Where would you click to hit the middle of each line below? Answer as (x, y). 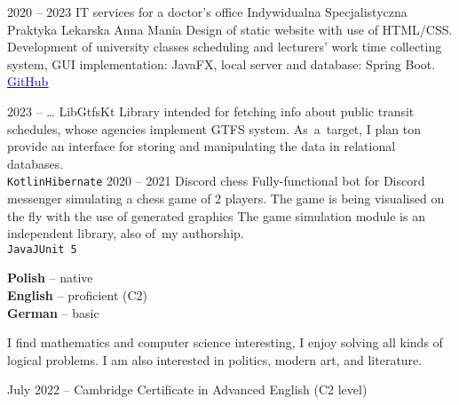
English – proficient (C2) (78, 295)
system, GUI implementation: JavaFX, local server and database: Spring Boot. (222, 64)
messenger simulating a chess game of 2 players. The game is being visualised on (226, 198)
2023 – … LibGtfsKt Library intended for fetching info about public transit (211, 111)
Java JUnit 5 (42, 249)
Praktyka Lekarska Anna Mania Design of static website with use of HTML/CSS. (230, 29)
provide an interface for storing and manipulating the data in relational (202, 146)
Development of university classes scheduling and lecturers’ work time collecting (225, 47)
